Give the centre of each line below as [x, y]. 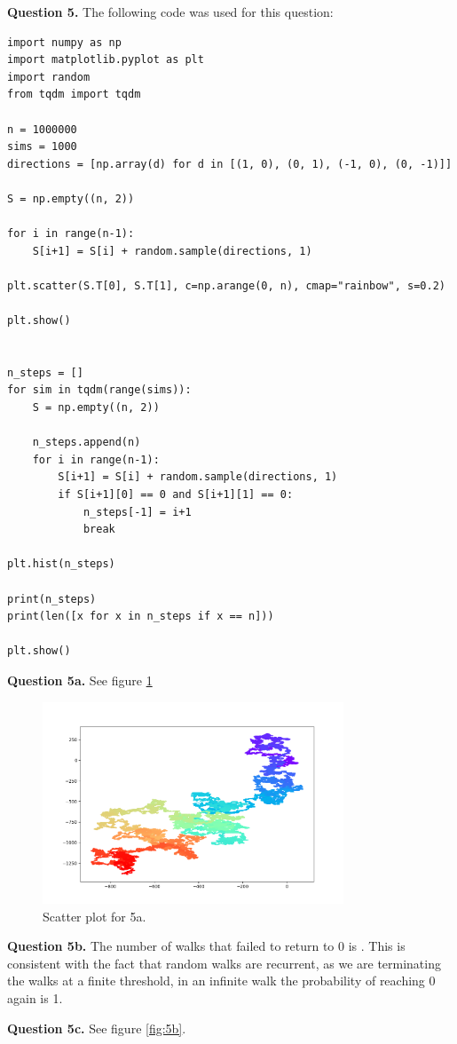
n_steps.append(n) [87, 443]
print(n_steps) [52, 599]
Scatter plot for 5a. [95, 916]
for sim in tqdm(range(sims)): [99, 390]
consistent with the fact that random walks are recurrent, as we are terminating [224, 963]
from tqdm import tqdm [74, 95]
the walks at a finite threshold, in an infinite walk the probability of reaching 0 [221, 981]
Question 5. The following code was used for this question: [170, 12]
